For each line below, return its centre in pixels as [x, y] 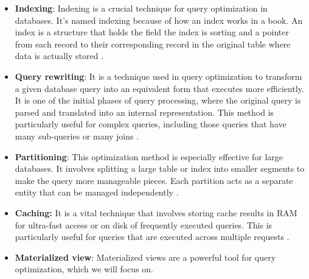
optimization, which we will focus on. [84, 269]
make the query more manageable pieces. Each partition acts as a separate [154, 180]
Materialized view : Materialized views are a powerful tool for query [145, 257]
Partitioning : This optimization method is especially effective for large [149, 156]
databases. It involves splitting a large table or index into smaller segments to [160, 168]
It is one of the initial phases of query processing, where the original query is [158, 100]
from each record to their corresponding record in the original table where [153, 44]
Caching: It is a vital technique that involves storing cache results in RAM [156, 212]
